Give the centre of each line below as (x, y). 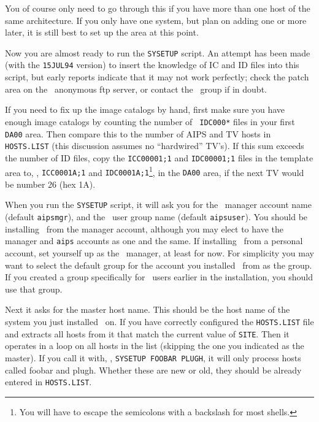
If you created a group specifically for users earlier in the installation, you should (159, 277)
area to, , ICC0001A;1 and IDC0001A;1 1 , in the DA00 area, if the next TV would (155, 171)
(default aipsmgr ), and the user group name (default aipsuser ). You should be (156, 217)
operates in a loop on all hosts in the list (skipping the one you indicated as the (155, 346)
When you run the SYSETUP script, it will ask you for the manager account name (159, 205)
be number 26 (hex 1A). (50, 184)
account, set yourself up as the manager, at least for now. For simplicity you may (159, 252)
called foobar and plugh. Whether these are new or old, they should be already (153, 370)
